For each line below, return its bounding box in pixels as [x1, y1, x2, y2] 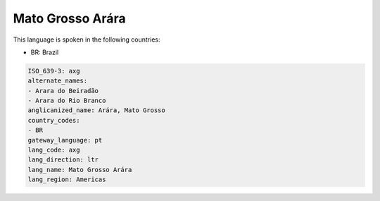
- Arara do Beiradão [27, 87, 99, 95]
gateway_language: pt [27, 136, 103, 144]
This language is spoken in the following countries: [13, 35, 160, 44]
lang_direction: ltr [27, 156, 99, 164]
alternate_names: [27, 77, 88, 85]
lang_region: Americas [27, 176, 106, 183]
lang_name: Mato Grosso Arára [27, 166, 132, 173]
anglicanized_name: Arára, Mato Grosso [27, 106, 165, 114]
